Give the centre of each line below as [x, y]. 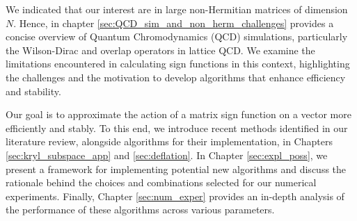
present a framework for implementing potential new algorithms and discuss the [176, 169]
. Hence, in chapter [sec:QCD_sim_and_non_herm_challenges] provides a [174, 23]
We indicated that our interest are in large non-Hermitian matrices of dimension [177, 9]
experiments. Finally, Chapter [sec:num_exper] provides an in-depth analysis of [175, 196]
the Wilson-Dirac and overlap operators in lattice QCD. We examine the [160, 50]
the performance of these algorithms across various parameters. [140, 210]
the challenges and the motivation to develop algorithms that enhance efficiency [176, 77]
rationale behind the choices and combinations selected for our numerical [161, 182]
